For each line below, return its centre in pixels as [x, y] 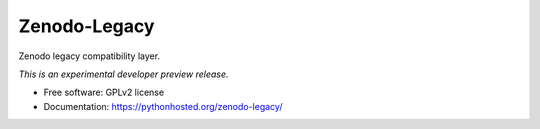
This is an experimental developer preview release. [123, 74]
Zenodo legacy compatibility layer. [89, 56]
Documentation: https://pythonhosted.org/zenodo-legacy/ [163, 106]
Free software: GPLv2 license [104, 92]
